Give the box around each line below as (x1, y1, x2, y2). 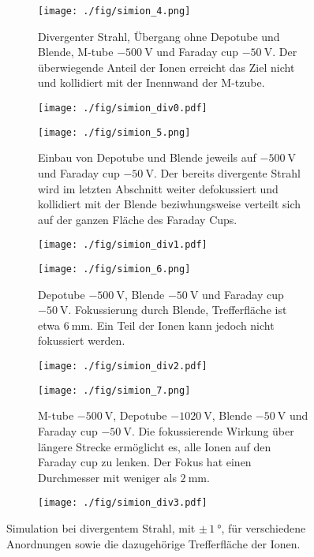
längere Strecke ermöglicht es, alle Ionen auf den (38, 438, 271, 454)
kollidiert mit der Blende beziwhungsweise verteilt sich (38, 196, 301, 212)
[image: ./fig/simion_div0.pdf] (38, 103, 207, 114)
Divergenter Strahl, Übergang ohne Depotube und (38, 28, 280, 44)
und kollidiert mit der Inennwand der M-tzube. (38, 74, 265, 91)
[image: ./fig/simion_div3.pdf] (38, 497, 207, 509)
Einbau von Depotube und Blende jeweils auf (38, 149, 256, 166)
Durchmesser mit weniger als (38, 469, 177, 485)
